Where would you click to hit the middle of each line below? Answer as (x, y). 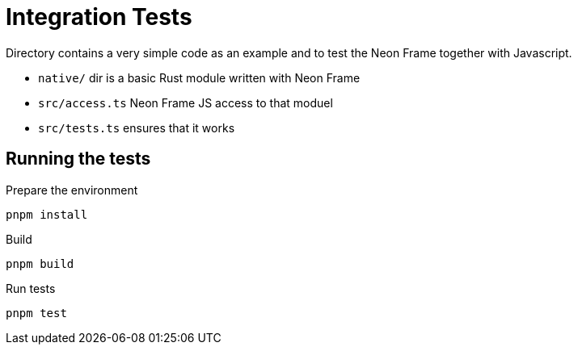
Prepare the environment (72, 190)
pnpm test (36, 313)
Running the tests (78, 159)
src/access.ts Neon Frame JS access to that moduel (186, 102)
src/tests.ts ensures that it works (137, 127)
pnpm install (47, 214)
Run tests (31, 288)
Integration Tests (99, 17)
